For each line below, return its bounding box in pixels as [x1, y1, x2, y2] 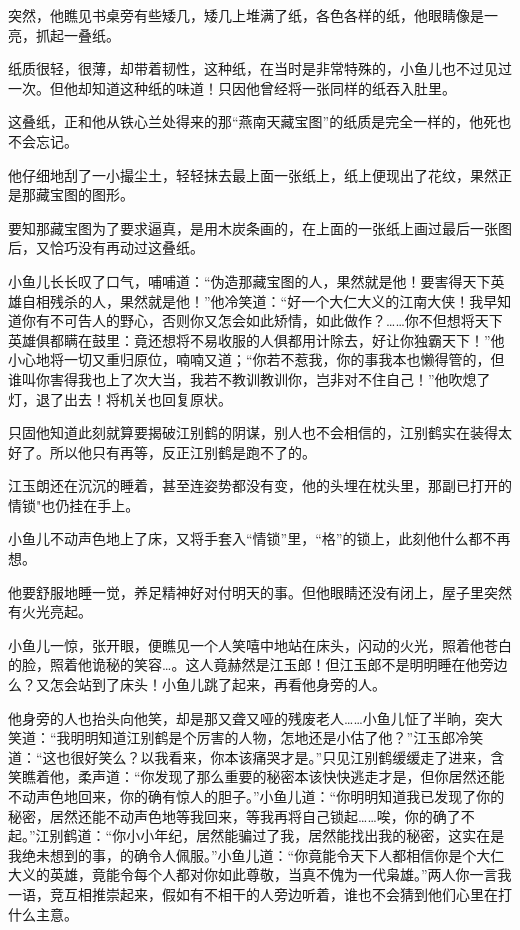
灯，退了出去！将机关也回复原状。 [8, 388, 232, 409]
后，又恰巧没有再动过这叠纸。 [8, 237, 204, 258]
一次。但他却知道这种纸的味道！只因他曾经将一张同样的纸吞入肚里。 [8, 77, 456, 98]
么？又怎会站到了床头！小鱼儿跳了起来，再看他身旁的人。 [8, 674, 386, 695]
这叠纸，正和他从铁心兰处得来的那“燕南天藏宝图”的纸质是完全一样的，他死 [8, 111, 498, 132]
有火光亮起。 [8, 601, 92, 622]
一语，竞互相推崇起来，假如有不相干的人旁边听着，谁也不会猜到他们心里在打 [8, 883, 512, 904]
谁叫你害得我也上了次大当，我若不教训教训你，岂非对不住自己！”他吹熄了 [8, 368, 491, 389]
